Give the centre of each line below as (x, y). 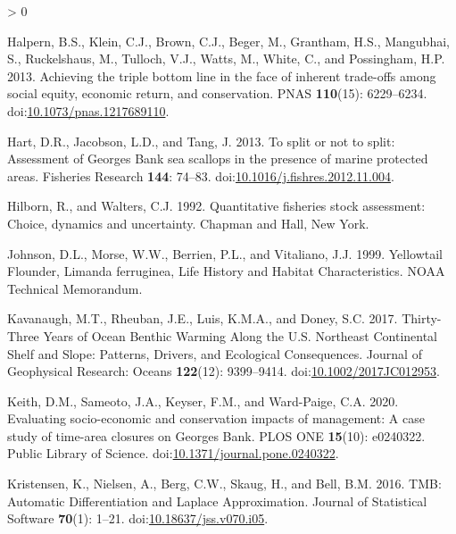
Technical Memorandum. (75, 288)
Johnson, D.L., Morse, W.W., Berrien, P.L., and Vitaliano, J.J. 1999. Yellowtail (225, 253)
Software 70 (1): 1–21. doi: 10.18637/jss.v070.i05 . (138, 518)
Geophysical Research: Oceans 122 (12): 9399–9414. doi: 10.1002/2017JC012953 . (224, 371)
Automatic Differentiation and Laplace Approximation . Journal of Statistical (217, 501)
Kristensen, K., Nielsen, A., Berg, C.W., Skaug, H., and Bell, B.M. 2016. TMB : (224, 484)
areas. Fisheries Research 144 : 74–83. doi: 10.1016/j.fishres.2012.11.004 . (201, 175)
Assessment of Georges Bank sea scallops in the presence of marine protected (218, 159)
